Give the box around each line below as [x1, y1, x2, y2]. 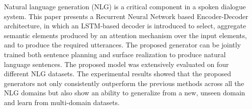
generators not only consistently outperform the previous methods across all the [4, 78, 244, 88]
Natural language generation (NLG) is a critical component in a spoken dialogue [4, 1, 246, 11]
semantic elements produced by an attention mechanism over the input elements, [4, 30, 247, 40]
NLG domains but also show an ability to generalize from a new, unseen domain [4, 87, 245, 98]
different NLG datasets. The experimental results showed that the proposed [4, 68, 231, 79]
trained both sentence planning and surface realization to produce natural [4, 49, 226, 59]
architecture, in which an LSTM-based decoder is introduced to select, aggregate [4, 21, 246, 31]
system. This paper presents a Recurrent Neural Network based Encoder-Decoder [4, 11, 249, 21]
